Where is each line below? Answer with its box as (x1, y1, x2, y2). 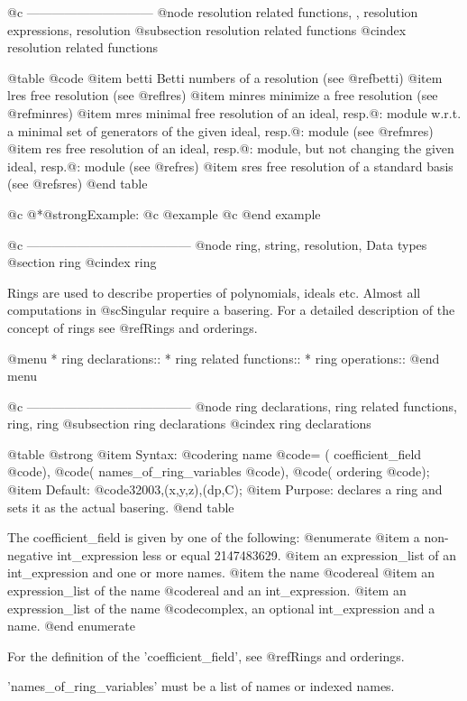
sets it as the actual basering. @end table (7, 497, 234, 516)
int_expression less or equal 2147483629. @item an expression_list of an (57, 545, 457, 564)
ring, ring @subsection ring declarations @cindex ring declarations (7, 414, 371, 433)
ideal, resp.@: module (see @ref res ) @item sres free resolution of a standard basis (7, 156, 453, 175)
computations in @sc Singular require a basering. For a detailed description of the (7, 300, 455, 319)
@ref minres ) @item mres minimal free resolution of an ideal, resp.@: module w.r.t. (7, 103, 462, 122)
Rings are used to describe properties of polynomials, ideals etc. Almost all (7, 282, 421, 301)
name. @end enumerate (7, 616, 135, 635)
